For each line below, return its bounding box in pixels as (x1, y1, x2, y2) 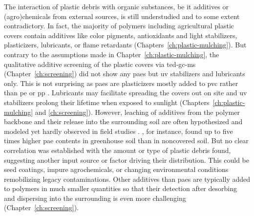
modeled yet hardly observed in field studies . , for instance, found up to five (4, 126, 233, 136)
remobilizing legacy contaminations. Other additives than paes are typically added (4, 173, 251, 184)
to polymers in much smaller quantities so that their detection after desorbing (4, 183, 237, 194)
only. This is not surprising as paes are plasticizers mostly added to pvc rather (4, 78, 238, 88)
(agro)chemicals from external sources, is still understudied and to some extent (4, 11, 240, 21)
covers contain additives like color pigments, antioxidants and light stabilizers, (4, 30, 237, 40)
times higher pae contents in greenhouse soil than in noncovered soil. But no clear (4, 135, 249, 146)
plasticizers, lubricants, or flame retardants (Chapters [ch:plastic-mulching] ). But (4, 40, 247, 50)
